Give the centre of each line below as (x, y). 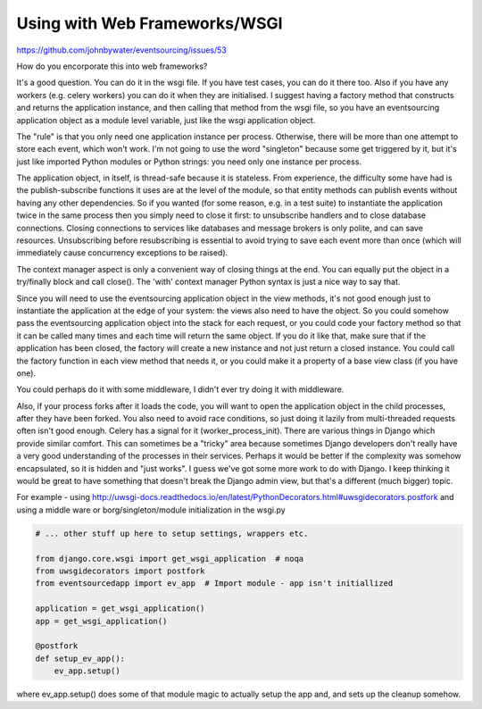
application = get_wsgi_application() (120, 609)
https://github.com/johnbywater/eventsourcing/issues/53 (121, 50)
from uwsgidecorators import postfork (120, 571)
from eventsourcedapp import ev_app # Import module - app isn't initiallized (214, 584)
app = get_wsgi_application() (101, 621)
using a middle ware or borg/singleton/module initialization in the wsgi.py (151, 510)
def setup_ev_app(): (80, 658)
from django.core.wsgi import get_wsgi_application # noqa (170, 559)
